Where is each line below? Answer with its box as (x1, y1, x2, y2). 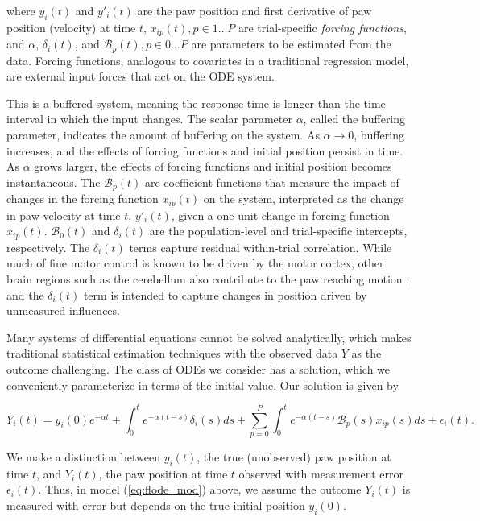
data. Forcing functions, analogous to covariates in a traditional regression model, (6, 52, 409, 68)
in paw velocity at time (6, 206, 121, 223)
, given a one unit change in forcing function (171, 206, 390, 223)
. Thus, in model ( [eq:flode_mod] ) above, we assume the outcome (38, 481, 362, 498)
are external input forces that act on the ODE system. (6, 68, 275, 85)
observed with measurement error (238, 465, 404, 482)
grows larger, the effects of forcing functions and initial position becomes (34, 158, 392, 175)
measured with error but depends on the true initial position (6, 496, 305, 513)
